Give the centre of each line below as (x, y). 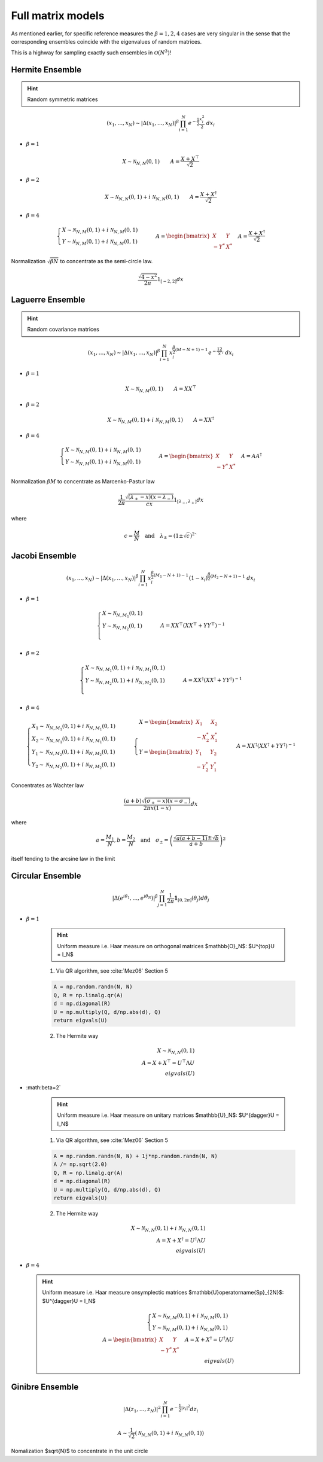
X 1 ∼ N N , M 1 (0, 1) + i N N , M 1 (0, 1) (74, 727)
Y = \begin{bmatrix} (166, 752)
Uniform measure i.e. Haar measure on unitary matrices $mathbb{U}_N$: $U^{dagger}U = (168, 1115)
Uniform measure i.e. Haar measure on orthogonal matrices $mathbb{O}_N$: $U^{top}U (166, 946)
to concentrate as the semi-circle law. (106, 261)
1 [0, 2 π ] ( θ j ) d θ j (191, 898)
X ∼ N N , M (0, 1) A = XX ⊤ (161, 389)
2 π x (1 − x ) (158, 808)
